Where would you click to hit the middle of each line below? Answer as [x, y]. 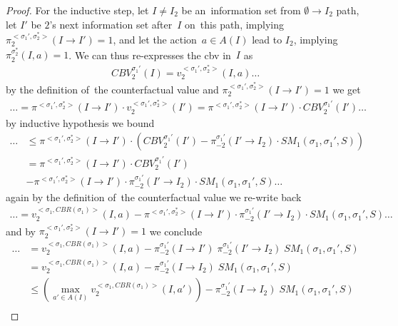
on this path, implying [235, 24]
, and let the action [155, 39]
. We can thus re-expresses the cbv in [150, 55]
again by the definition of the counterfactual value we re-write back [154, 197]
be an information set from [241, 10]
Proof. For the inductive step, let [77, 10]
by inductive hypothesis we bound [80, 122]
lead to [267, 39]
